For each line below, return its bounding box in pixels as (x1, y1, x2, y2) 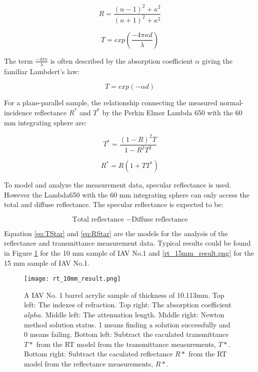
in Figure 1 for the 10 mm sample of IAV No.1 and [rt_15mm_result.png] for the (4, 247, 254, 258)
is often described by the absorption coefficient (50, 55, 193, 66)
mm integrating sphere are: (4, 117, 87, 127)
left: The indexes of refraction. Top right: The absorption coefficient (24, 299, 231, 310)
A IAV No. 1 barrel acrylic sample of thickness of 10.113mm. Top (24, 289, 224, 300)
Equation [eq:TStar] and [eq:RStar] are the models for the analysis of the (4, 228, 228, 238)
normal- (219, 97, 243, 108)
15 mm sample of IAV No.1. (4, 257, 89, 268)
